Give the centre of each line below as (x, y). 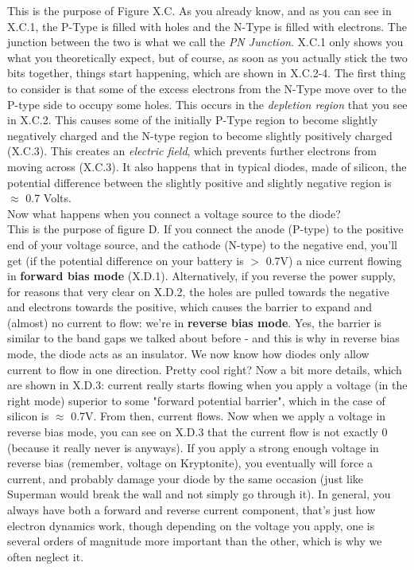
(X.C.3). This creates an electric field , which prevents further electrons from (192, 151)
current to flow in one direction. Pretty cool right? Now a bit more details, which (205, 369)
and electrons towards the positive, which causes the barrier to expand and (190, 307)
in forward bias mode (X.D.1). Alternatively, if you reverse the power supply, (201, 276)
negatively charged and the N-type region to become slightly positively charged (200, 135)
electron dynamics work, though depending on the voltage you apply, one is (191, 525)
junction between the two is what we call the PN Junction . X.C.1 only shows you (205, 42)
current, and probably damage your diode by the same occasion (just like (186, 478)
